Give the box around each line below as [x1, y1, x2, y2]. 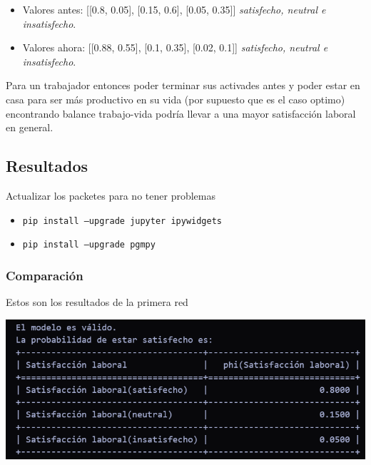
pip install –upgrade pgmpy [22, 240, 156, 250]
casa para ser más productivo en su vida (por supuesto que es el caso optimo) [6, 91, 345, 106]
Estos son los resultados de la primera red [6, 295, 188, 310]
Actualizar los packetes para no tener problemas [6, 188, 215, 203]
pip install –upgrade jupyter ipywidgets [22, 215, 222, 226]
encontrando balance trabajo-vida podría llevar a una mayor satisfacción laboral [6, 106, 356, 121]
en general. [6, 120, 54, 135]
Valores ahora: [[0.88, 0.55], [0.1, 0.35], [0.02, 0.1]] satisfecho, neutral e [22, 40, 328, 55]
